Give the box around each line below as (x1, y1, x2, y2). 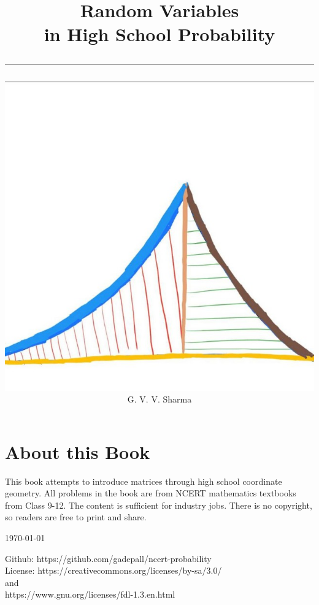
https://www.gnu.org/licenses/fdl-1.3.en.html (5, 588, 175, 601)
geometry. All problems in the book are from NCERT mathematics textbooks (5, 487, 296, 499)
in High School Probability (44, 21, 275, 47)
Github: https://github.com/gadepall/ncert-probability (5, 552, 212, 565)
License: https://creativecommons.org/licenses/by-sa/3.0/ (5, 564, 222, 577)
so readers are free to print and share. (5, 511, 147, 523)
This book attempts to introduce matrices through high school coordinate (5, 474, 282, 487)
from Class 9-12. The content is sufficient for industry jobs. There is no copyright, (5, 498, 312, 511)
